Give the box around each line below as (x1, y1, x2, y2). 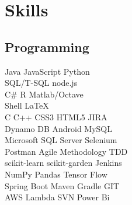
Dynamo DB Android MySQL (5, 122, 113, 134)
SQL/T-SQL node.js (5, 77, 78, 89)
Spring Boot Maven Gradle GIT (5, 179, 120, 192)
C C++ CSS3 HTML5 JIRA (5, 110, 107, 123)
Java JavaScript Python (5, 65, 90, 77)
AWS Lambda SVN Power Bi (5, 191, 110, 203)
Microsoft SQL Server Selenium (5, 134, 117, 146)
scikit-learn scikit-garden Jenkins (5, 157, 122, 169)
